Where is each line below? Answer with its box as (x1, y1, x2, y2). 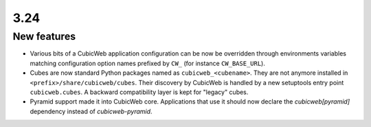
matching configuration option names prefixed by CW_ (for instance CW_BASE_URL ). (30, 59, 266, 67)
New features (12, 30, 76, 43)
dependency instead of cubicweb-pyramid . (30, 107, 153, 115)
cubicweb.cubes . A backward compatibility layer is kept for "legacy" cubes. (30, 88, 249, 96)
